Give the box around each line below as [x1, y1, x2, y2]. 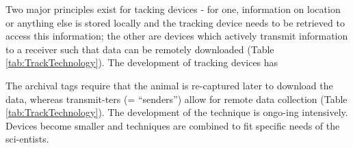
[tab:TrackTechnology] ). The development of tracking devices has [5, 55, 278, 70]
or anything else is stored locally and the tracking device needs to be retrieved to [5, 15, 345, 29]
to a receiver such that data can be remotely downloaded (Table [5, 42, 274, 56]
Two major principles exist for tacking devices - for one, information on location [5, 2, 341, 16]
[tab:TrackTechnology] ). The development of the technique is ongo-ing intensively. [5, 105, 348, 119]
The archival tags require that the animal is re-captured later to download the [5, 78, 333, 92]
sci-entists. [5, 132, 49, 146]
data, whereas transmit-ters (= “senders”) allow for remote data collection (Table [5, 91, 348, 106]
